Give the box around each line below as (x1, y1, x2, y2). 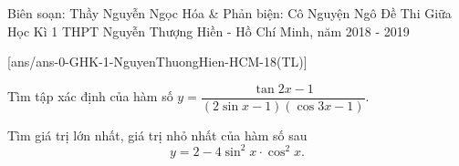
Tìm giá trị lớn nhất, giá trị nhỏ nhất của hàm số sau (7, 125, 308, 144)
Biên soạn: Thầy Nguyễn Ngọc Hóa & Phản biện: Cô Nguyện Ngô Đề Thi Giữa (7, 4, 452, 22)
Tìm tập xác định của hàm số (7, 87, 173, 106)
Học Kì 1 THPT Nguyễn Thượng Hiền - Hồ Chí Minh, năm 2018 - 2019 (7, 21, 410, 40)
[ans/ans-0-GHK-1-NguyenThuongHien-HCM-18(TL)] (7, 52, 308, 71)
